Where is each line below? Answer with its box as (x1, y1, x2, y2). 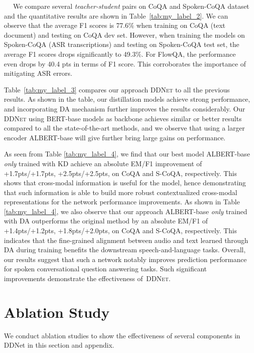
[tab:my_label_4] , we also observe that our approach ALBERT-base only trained (4, 206, 247, 216)
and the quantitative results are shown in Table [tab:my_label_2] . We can (4, 10, 228, 21)
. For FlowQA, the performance (141, 48, 236, 59)
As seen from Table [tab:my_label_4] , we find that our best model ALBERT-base (4, 149, 250, 159)
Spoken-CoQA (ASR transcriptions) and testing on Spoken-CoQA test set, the (4, 39, 239, 49)
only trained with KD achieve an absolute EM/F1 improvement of (4, 158, 202, 168)
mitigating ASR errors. (4, 68, 73, 78)
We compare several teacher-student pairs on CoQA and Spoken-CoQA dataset (13, 1, 250, 11)
